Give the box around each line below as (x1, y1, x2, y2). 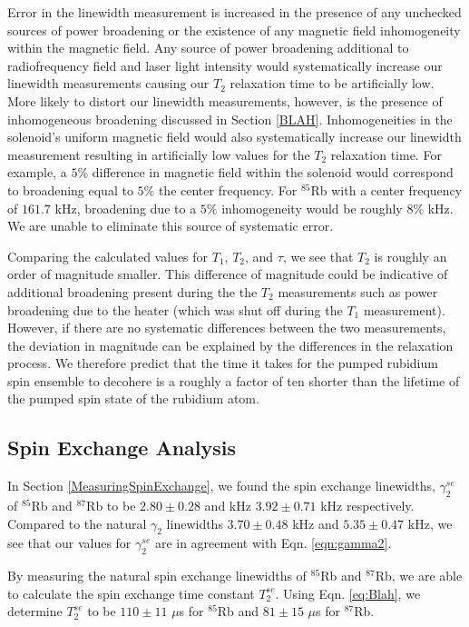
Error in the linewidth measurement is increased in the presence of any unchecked (7, 3, 462, 21)
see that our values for (7, 533, 132, 552)
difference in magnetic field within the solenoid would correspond (92, 163, 454, 182)
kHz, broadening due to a (54, 198, 197, 217)
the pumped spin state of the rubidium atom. (7, 389, 259, 408)
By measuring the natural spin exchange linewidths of (7, 566, 307, 585)
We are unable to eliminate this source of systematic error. (7, 216, 334, 235)
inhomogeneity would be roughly (221, 198, 403, 217)
